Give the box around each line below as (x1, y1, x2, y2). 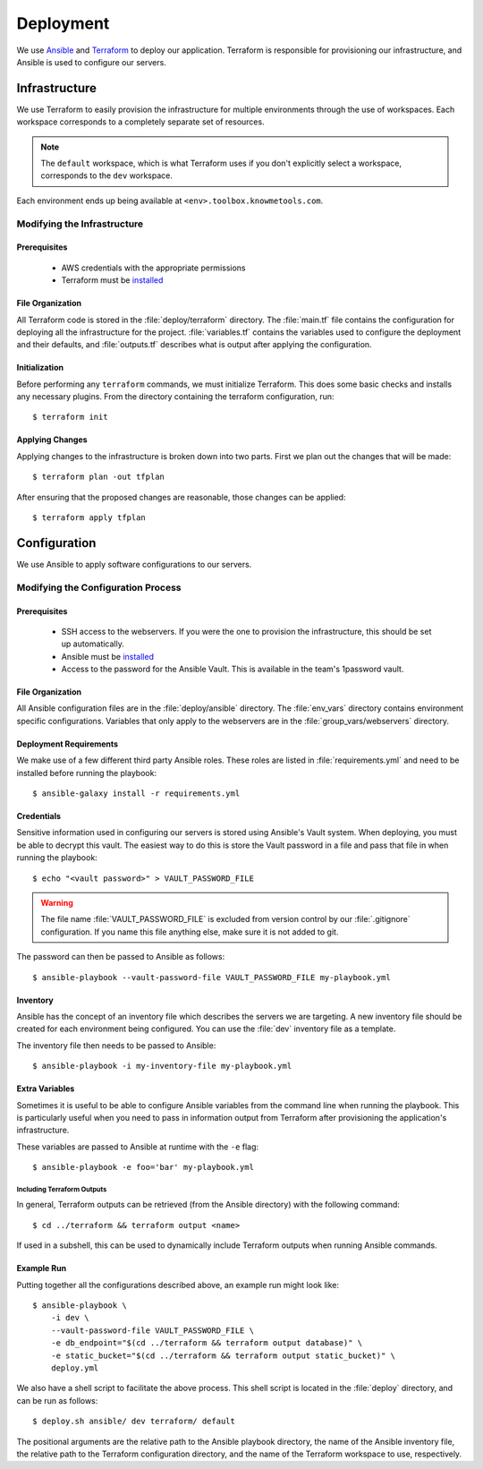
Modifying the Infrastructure (16, 218, 144, 230)
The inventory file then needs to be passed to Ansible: (16, 1039, 216, 1051)
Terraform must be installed (61, 275, 164, 286)
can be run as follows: (16, 1395, 98, 1405)
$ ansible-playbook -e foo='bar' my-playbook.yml (32, 1162, 255, 1173)
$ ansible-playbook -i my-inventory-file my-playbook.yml (32, 1061, 292, 1072)
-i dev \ (50, 1312, 89, 1323)
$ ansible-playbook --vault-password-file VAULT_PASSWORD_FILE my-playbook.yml (32, 972, 391, 982)
